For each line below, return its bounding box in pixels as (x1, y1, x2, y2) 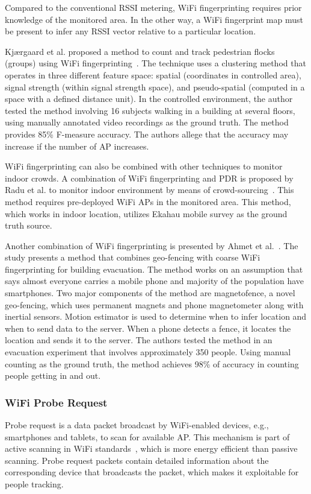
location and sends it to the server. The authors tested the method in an (5, 334, 273, 346)
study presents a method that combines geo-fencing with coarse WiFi (5, 251, 260, 264)
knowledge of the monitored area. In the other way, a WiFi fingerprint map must (5, 13, 303, 25)
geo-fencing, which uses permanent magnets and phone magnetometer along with (5, 298, 304, 311)
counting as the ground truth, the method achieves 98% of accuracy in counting (5, 357, 299, 370)
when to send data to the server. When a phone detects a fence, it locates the (5, 321, 291, 334)
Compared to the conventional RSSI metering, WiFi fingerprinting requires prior (5, 1, 302, 13)
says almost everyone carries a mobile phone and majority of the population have (5, 274, 304, 287)
